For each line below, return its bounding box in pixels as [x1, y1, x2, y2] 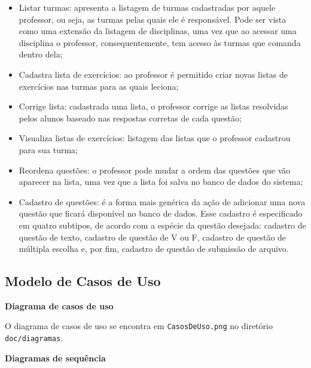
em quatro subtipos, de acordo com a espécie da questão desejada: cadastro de [19, 218, 306, 231]
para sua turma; [19, 143, 78, 156]
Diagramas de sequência [5, 351, 106, 364]
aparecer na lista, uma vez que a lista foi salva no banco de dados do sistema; [19, 175, 303, 188]
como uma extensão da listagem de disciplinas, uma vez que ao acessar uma [19, 25, 297, 37]
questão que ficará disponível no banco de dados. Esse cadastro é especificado [19, 207, 303, 220]
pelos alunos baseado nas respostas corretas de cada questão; [19, 111, 242, 124]
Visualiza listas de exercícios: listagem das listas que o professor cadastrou [19, 132, 291, 144]
